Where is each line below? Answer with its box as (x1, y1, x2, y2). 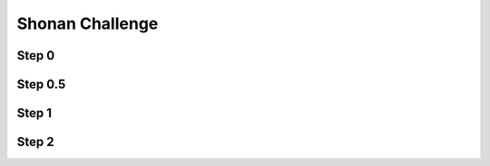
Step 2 (16, 134, 54, 150)
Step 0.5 (16, 77, 66, 92)
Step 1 (16, 106, 53, 121)
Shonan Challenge (16, 14, 159, 33)
